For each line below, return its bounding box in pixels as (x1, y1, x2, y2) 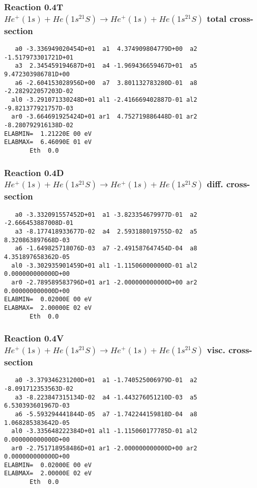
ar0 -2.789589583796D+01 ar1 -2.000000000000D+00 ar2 (11, 278, 197, 286)
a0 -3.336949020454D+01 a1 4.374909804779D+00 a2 (15, 45, 197, 53)
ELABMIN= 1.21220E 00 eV (4, 130, 92, 137)
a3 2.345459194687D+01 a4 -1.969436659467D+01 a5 (15, 62, 197, 70)
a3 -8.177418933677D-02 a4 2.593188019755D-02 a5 (15, 227, 197, 235)
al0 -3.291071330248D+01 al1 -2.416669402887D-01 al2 (11, 96, 197, 103)
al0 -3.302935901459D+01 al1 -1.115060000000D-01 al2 (11, 262, 197, 269)
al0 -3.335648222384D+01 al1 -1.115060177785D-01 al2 (11, 427, 197, 435)
